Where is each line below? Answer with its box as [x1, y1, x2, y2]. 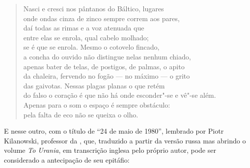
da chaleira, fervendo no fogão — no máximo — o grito [23, 71, 190, 81]
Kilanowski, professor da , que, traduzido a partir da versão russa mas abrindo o [4, 135, 246, 145]
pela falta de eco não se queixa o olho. [23, 109, 139, 119]
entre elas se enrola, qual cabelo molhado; [23, 32, 149, 42]
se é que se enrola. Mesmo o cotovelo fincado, [23, 42, 160, 52]
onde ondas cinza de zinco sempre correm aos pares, [23, 13, 180, 23]
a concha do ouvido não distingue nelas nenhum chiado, [23, 51, 191, 61]
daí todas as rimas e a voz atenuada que [23, 23, 144, 33]
